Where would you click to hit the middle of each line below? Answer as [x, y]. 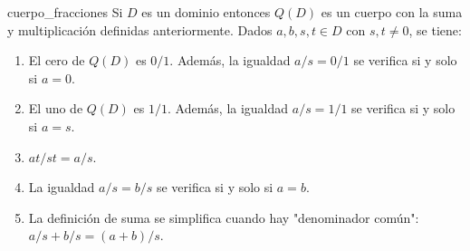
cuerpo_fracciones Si [65, 12]
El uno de [56, 108]
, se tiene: [435, 29]
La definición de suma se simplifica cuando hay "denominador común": [224, 217]
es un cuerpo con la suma [392, 12]
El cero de [57, 60]
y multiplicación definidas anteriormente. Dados [140, 29]
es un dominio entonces [206, 12]
